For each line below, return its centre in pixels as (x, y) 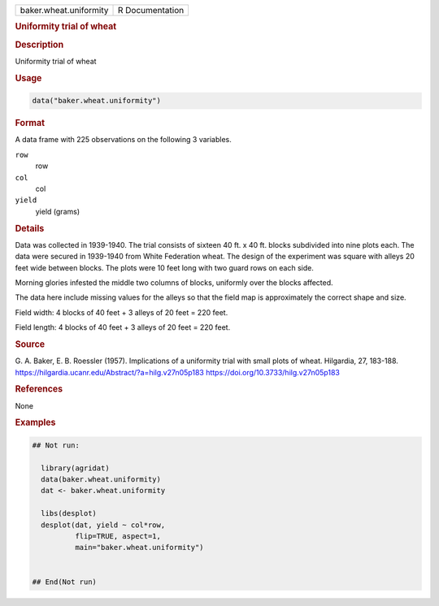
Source (30, 344)
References (39, 389)
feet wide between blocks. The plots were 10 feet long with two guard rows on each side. (165, 267)
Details (30, 228)
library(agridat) (75, 468)
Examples (35, 422)
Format (30, 123)
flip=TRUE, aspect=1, (118, 537)
